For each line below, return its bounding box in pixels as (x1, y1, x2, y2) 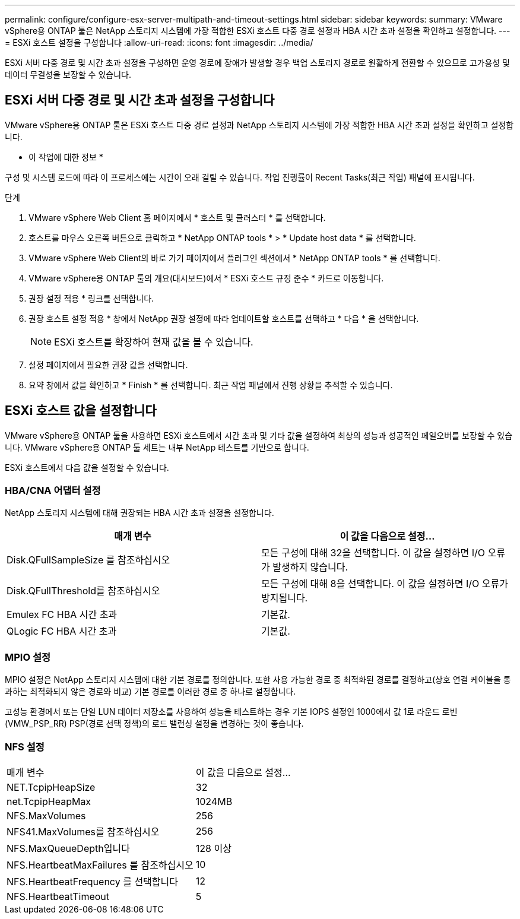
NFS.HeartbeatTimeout (7, 890, 110, 902)
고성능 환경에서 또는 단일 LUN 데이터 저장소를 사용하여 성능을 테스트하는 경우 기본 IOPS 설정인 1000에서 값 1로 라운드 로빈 (5, 706, 458, 717)
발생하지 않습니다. (272, 561, 348, 573)
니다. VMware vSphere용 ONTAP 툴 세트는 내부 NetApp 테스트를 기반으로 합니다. (5, 442, 309, 452)
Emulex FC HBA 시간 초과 (7, 609, 118, 621)
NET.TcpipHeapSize (7, 781, 96, 793)
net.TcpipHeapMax (7, 795, 91, 807)
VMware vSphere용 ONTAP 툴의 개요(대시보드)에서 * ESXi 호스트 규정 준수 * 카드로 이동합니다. (28, 272, 384, 283)
